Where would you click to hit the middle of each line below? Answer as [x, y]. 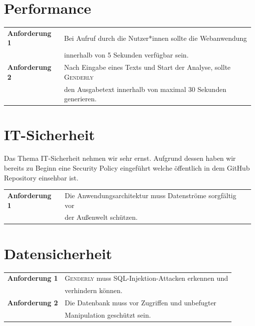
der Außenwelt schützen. [101, 217]
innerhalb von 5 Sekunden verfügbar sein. [126, 55]
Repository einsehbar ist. [41, 177]
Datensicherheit [58, 253]
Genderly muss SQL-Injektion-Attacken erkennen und [147, 278]
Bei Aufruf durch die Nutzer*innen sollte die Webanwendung [155, 38]
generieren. [80, 99]
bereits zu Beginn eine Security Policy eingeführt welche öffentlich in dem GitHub [127, 168]
